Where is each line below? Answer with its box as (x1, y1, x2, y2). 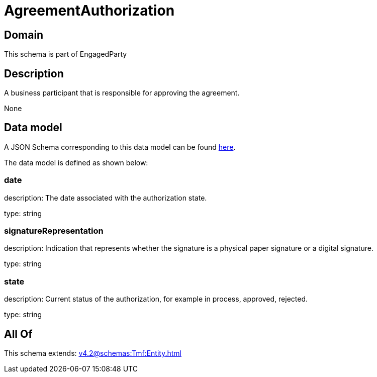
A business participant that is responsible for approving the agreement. (4, 88, 240, 98)
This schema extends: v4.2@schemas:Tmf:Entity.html (4, 348, 181, 357)
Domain (4, 28, 44, 41)
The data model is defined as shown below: (4, 158, 148, 167)
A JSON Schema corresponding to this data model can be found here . (4, 142, 236, 151)
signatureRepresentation (4, 225, 104, 236)
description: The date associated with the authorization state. (4, 193, 207, 202)
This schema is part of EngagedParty (4, 50, 127, 59)
